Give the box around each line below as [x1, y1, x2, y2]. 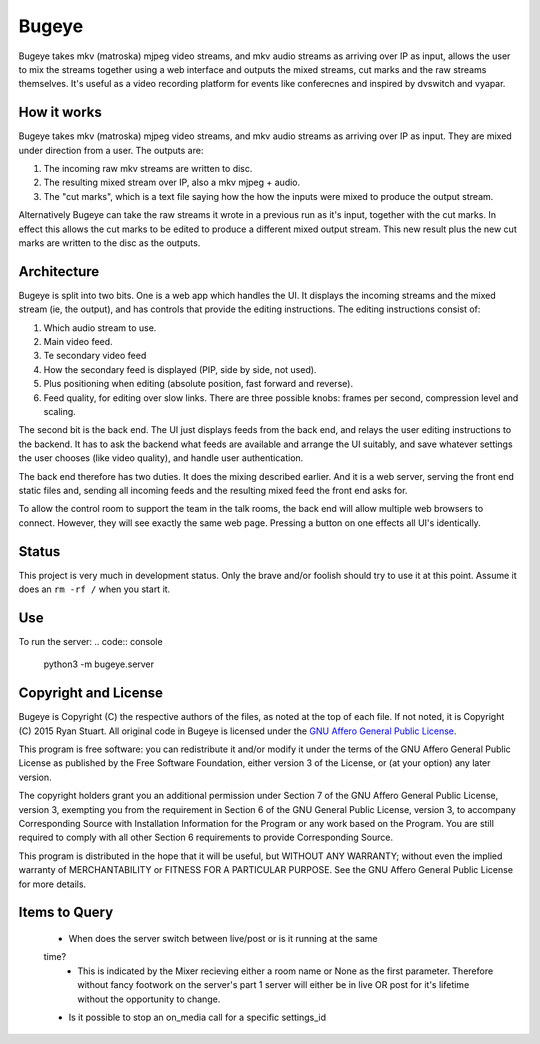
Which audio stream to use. [43, 321, 157, 334]
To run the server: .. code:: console [18, 635, 164, 647]
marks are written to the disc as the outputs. [18, 236, 201, 249]
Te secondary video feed [43, 350, 147, 362]
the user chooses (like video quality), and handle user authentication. [18, 452, 304, 464]
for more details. [18, 878, 87, 890]
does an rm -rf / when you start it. [18, 583, 171, 595]
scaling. [43, 406, 77, 417]
